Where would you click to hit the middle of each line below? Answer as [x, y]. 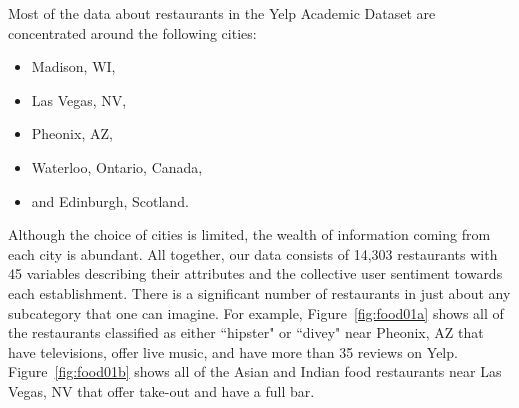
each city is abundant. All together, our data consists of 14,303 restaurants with [253, 253]
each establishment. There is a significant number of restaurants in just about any [259, 292]
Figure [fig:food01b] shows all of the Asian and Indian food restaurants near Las [255, 371]
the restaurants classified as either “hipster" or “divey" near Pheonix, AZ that [246, 332]
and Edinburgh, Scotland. [110, 200]
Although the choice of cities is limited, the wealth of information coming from [249, 234]
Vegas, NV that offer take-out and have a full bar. [161, 390]
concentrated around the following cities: [132, 32]
